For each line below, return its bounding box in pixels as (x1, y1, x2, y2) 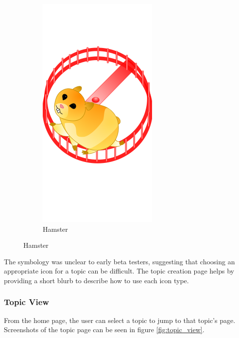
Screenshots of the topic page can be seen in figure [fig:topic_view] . (4, 324, 205, 335)
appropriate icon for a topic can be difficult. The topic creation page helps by (4, 266, 234, 276)
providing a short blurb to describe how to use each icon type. (4, 275, 189, 285)
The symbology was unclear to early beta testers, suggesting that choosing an (4, 256, 235, 266)
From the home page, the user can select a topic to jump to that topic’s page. (4, 315, 236, 325)
